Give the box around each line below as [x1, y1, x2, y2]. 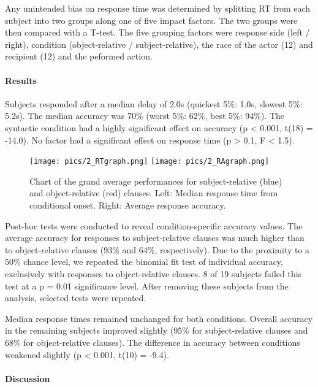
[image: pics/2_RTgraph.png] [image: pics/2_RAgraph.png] [29, 157, 270, 166]
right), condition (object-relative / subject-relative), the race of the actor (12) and [5, 37, 313, 50]
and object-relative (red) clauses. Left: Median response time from [29, 186, 278, 199]
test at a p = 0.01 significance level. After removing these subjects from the [5, 279, 289, 292]
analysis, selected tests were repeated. [5, 291, 146, 304]
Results [5, 74, 37, 86]
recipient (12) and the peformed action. [5, 50, 153, 63]
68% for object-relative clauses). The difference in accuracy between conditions [5, 335, 300, 348]
